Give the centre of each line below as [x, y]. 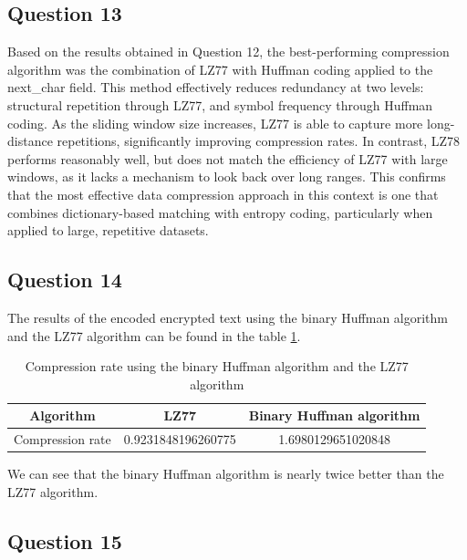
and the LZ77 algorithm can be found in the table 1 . [154, 335]
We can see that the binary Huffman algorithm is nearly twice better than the [226, 474]
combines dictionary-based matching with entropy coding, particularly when [220, 212]
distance [30, 141]
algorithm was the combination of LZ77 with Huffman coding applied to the [220, 69]
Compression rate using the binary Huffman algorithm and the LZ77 [217, 366]
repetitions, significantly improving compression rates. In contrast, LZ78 [258, 141]
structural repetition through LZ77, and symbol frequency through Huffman [220, 104]
